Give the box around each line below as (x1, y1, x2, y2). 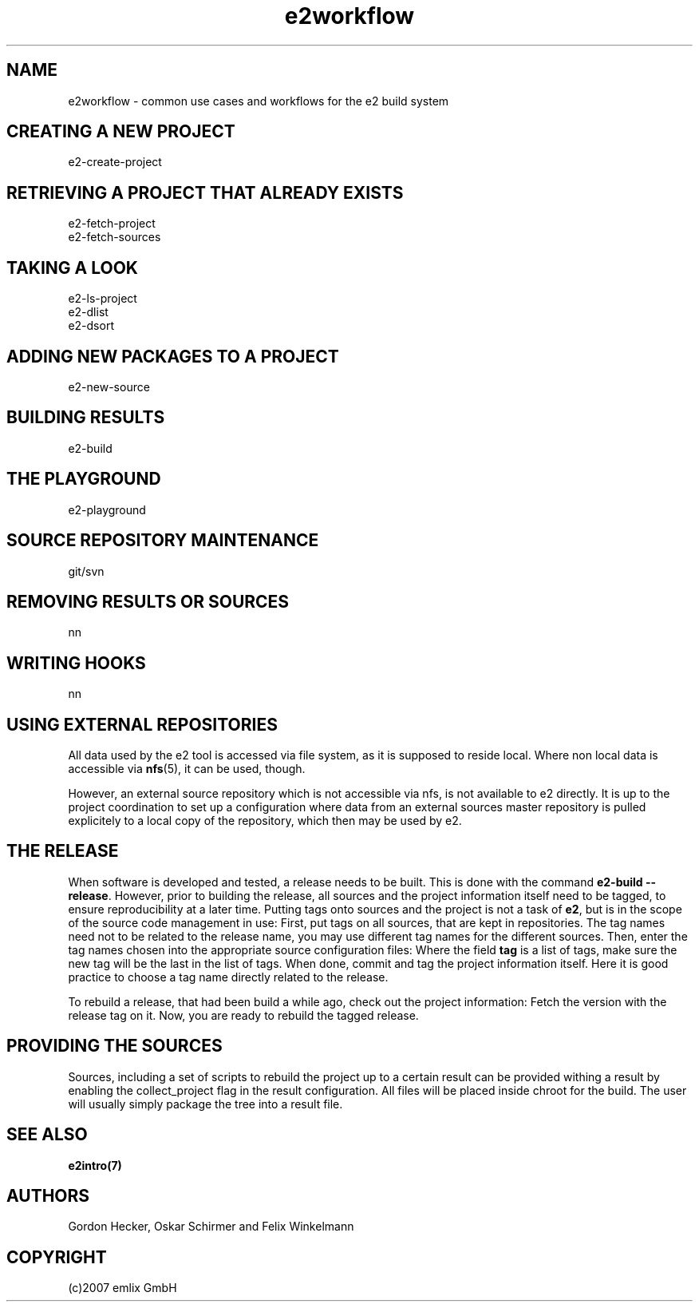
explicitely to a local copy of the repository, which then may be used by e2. (68, 814, 462, 828)
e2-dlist (68, 305, 109, 319)
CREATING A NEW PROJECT (6, 121, 235, 142)
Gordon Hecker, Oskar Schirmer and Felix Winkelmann (68, 1219, 354, 1234)
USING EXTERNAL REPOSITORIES (6, 714, 278, 735)
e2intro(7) (68, 1158, 122, 1172)
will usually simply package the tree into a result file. (68, 1096, 343, 1111)
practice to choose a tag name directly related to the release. (68, 969, 389, 984)
